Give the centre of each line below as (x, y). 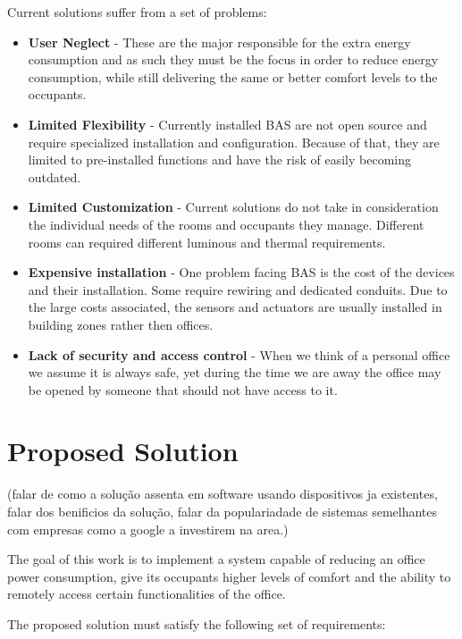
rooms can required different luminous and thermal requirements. (207, 242)
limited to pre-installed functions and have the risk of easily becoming (219, 160)
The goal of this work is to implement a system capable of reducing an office (216, 559)
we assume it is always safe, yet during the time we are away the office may (235, 372)
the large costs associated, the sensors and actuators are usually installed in (235, 307)
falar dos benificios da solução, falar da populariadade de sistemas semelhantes (223, 511)
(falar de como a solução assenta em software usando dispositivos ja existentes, (223, 494)
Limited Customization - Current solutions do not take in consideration (233, 207)
